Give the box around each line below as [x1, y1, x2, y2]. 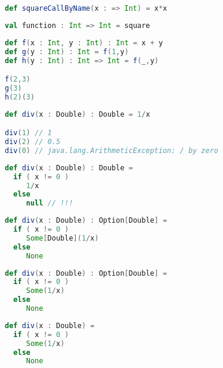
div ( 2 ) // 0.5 [5, 138, 61, 146]
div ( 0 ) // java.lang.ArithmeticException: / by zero [5, 146, 218, 155]
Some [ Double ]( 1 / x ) [26, 233, 99, 242]
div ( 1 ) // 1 [5, 129, 52, 138]
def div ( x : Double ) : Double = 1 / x [5, 110, 150, 118]
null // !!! [26, 199, 73, 208]
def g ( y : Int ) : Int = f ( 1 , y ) [5, 47, 129, 56]
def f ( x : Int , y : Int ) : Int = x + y [5, 38, 163, 47]
